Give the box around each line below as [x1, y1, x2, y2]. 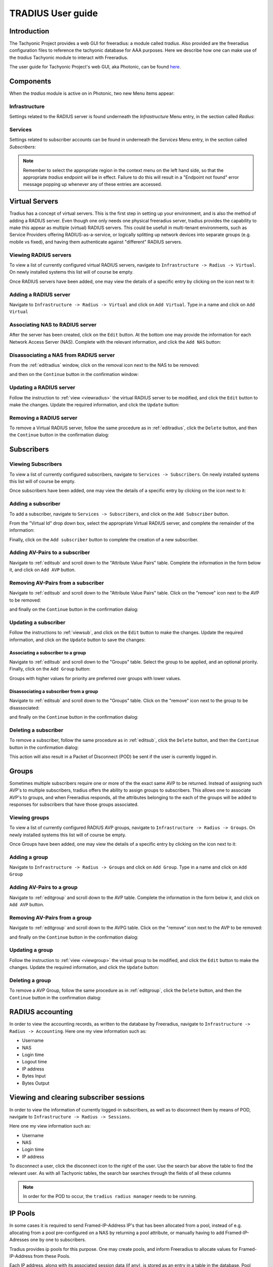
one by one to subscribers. [30, 1237, 86, 1243]
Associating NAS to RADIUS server [9, 321, 97, 328]
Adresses [9, 1237, 29, 1243]
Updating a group [9, 947, 53, 954]
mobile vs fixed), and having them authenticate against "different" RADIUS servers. [9, 239, 183, 245]
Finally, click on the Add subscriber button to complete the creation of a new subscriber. [9, 536, 199, 542]
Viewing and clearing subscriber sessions [9, 1093, 145, 1102]
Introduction [9, 27, 50, 35]
